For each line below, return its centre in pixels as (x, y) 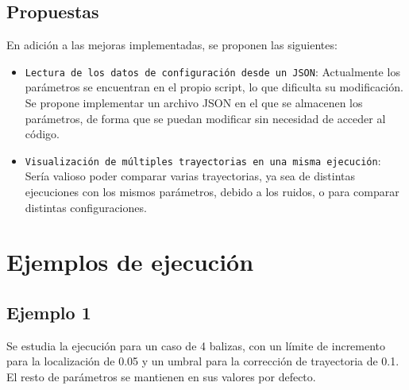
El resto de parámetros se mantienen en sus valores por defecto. (161, 377)
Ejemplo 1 (49, 313)
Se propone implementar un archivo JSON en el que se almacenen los (194, 103)
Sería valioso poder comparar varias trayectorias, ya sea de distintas (190, 176)
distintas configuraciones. (86, 207)
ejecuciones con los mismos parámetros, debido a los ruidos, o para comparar (212, 192)
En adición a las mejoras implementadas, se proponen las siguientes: (172, 45)
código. (42, 134)
